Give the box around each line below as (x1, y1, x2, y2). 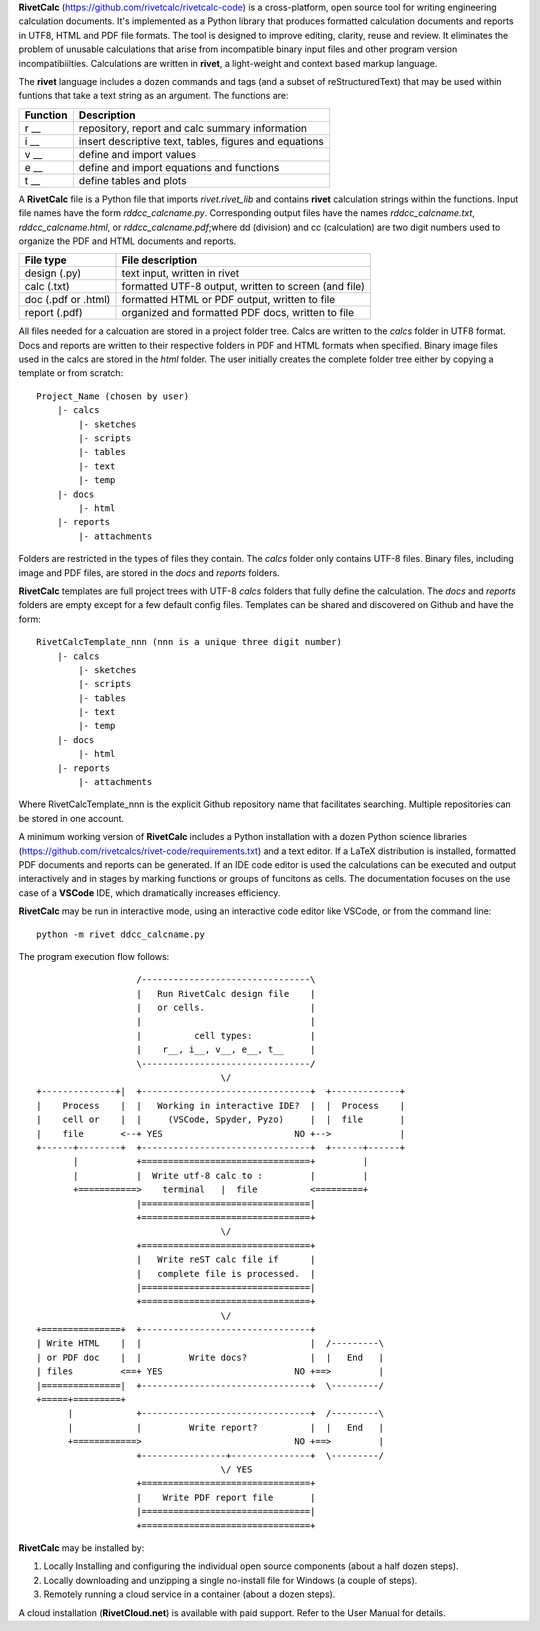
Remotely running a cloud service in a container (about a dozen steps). (43, 1588, 336, 1600)
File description (121, 253, 198, 267)
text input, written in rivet (121, 266, 240, 280)
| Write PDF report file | (136, 1491, 316, 1503)
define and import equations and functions (78, 160, 280, 174)
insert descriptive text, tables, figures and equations (78, 134, 324, 148)
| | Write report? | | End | (67, 1421, 385, 1433)
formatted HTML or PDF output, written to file (121, 293, 335, 307)
